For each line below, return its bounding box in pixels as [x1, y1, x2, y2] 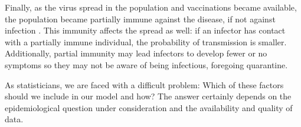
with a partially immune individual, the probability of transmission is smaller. [5, 35, 287, 48]
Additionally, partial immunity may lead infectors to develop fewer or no [5, 47, 267, 59]
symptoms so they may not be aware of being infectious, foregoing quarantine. [5, 58, 288, 71]
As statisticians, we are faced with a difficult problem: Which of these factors [5, 78, 284, 91]
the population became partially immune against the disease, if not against [5, 12, 276, 25]
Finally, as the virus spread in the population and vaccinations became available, [5, 1, 297, 13]
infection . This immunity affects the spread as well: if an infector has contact [5, 24, 286, 36]
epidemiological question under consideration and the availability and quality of [5, 101, 293, 113]
